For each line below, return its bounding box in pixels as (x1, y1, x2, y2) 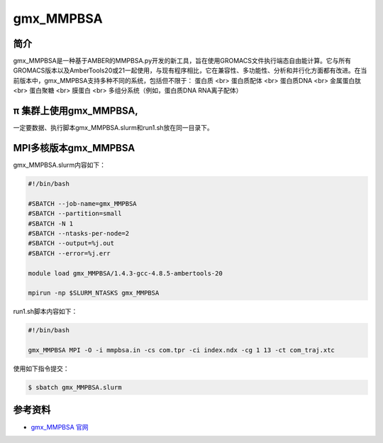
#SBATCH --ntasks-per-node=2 (28, 229, 130, 237)
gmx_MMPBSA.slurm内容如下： (13, 160, 106, 170)
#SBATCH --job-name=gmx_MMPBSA (28, 199, 138, 207)
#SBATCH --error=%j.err (28, 249, 111, 257)
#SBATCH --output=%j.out (28, 239, 115, 248)
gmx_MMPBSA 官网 (30, 422, 89, 431)
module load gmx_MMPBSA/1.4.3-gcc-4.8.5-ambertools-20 (28, 269, 223, 277)
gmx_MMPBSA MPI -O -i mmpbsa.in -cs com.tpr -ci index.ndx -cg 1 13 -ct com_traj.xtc (28, 346, 335, 354)
